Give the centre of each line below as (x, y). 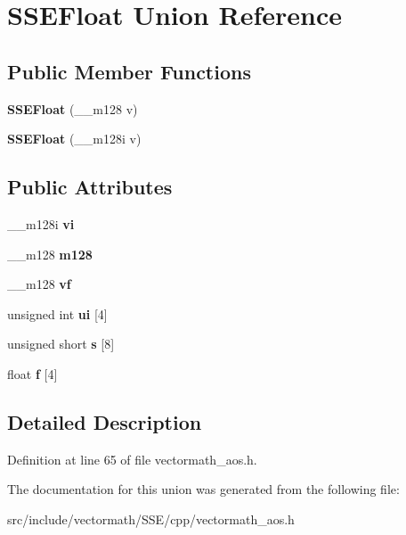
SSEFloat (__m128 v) (73, 108)
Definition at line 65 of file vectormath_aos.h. (132, 459)
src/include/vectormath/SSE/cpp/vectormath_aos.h (151, 519)
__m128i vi (41, 223)
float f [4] (32, 373)
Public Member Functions (129, 71)
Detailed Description (105, 421)
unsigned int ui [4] (57, 313)
